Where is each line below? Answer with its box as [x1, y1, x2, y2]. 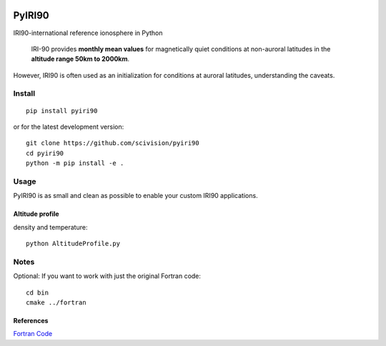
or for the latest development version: [13, 122, 124, 132]
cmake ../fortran [26, 299, 86, 307]
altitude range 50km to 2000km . [31, 54, 130, 64]
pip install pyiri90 [26, 107, 98, 114]
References [13, 317, 49, 325]
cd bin [26, 288, 49, 297]
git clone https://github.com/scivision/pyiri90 [26, 139, 199, 147]
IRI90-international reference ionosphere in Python [13, 29, 164, 37]
